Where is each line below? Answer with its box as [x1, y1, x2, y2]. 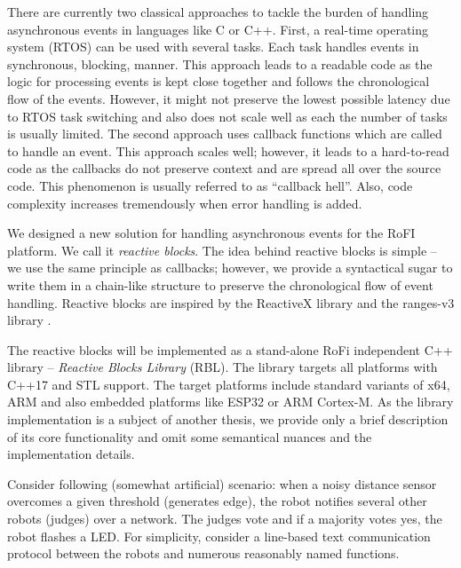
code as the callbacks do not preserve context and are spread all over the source [7, 159, 441, 177]
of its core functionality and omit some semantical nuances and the [7, 427, 372, 446]
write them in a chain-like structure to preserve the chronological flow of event [7, 275, 433, 294]
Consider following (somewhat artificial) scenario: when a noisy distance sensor [7, 474, 437, 493]
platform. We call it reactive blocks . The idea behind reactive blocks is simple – [7, 241, 437, 259]
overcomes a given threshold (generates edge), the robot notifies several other [7, 492, 427, 510]
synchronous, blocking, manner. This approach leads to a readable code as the [7, 54, 433, 73]
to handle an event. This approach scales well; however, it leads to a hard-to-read [7, 141, 449, 160]
